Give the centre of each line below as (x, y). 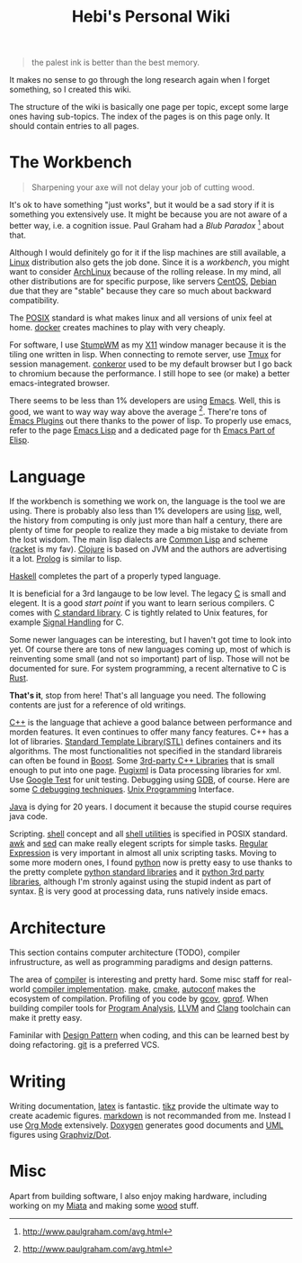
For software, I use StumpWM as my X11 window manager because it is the (148, 345)
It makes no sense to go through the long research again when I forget (140, 80)
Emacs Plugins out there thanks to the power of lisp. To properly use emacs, (151, 421)
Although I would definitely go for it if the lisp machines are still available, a (147, 252)
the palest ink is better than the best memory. (115, 63)
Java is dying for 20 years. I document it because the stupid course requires (151, 807)
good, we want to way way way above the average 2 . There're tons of (138, 410)
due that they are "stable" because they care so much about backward (141, 291)
